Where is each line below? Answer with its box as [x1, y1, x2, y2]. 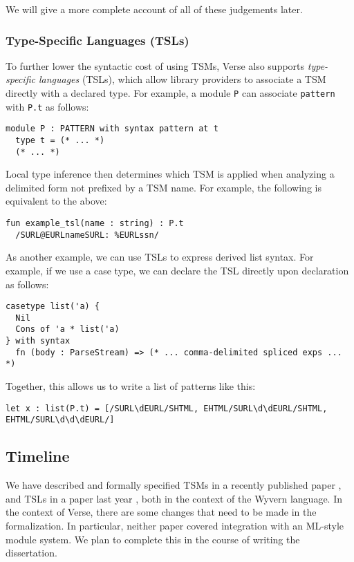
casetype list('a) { [6, 301, 100, 312]
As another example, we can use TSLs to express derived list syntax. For [6, 250, 314, 264]
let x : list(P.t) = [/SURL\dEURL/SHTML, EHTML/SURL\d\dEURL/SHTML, [6, 403, 328, 413]
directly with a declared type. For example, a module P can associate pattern [6, 86, 335, 100]
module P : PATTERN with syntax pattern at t [6, 124, 218, 134]
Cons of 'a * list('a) [15, 324, 120, 335]
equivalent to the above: [6, 194, 107, 208]
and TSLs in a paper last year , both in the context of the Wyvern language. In [6, 491, 342, 505]
